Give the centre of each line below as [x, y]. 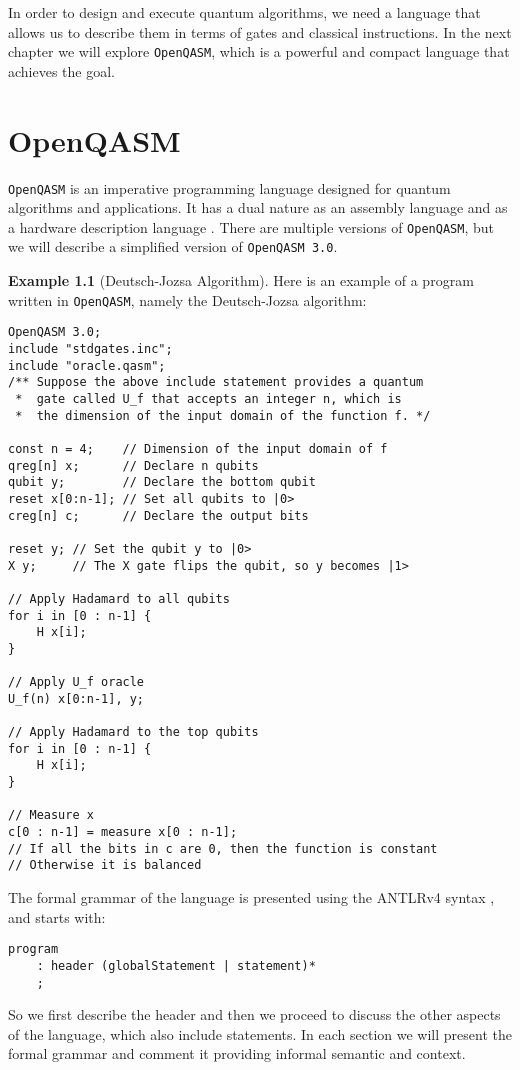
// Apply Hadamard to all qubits [119, 598]
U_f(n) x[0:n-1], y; [76, 698]
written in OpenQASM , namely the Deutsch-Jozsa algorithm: [187, 299]
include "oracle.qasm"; [87, 365]
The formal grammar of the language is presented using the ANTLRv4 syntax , [251, 897]
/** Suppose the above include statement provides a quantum [216, 382]
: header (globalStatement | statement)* [176, 965]
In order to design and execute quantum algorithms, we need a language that [244, 12]
